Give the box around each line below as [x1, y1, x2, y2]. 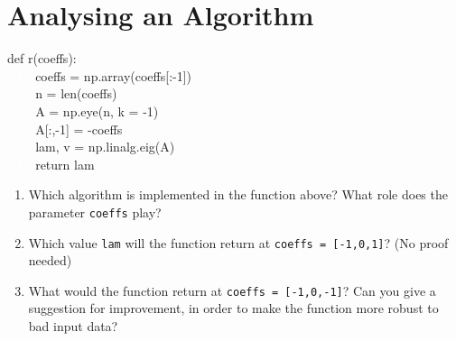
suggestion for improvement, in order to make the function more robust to [28, 299, 439, 318]
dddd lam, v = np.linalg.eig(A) [7, 137, 175, 156]
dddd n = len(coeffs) [7, 84, 117, 103]
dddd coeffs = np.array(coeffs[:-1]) [7, 66, 192, 85]
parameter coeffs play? [28, 202, 162, 221]
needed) [28, 251, 72, 270]
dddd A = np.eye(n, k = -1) [7, 101, 159, 120]
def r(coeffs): [7, 49, 77, 68]
